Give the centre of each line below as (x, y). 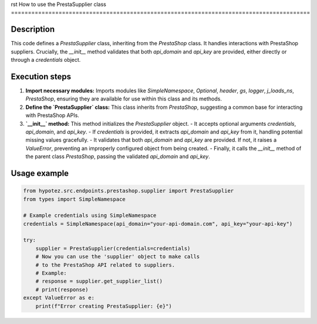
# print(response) (62, 289)
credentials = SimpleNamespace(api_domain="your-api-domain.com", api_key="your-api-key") (158, 224)
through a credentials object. (46, 60)
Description (33, 29)
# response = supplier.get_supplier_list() (99, 281)
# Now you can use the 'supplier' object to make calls (118, 257)
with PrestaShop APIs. (52, 115)
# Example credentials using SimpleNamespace (90, 216)
